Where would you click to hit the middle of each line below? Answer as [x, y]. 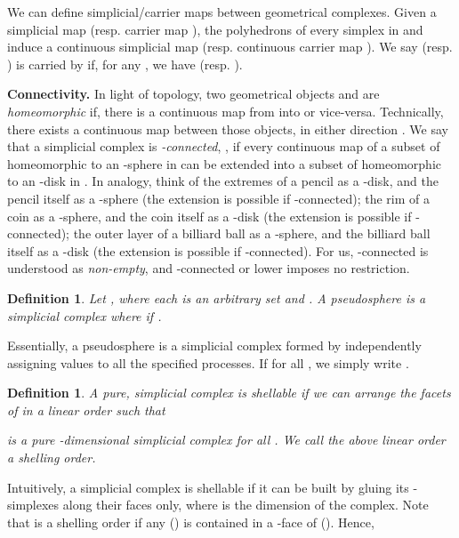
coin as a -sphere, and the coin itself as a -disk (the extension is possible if [209, 216]
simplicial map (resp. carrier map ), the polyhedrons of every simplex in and [215, 29]
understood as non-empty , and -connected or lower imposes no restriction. [209, 268]
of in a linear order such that [86, 410]
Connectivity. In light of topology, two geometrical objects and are [193, 94]
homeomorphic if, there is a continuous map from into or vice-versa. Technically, [225, 111]
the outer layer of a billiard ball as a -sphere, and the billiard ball [252, 233]
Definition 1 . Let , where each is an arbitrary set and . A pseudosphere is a [217, 297]
